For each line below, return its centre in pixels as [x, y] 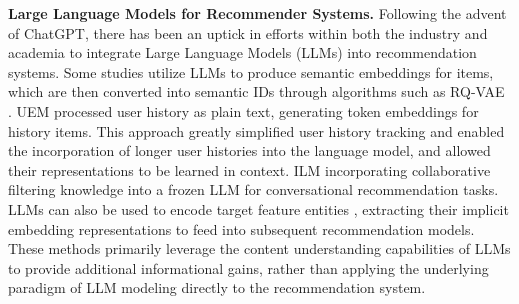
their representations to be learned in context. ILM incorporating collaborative [249, 169]
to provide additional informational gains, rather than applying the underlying [248, 267]
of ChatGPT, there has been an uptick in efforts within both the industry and [248, 32]
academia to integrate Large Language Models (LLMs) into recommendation [242, 52]
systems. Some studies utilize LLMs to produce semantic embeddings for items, [251, 71]
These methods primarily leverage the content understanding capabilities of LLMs [259, 248]
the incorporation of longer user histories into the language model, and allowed [249, 150]
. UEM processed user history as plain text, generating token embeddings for [243, 110]
